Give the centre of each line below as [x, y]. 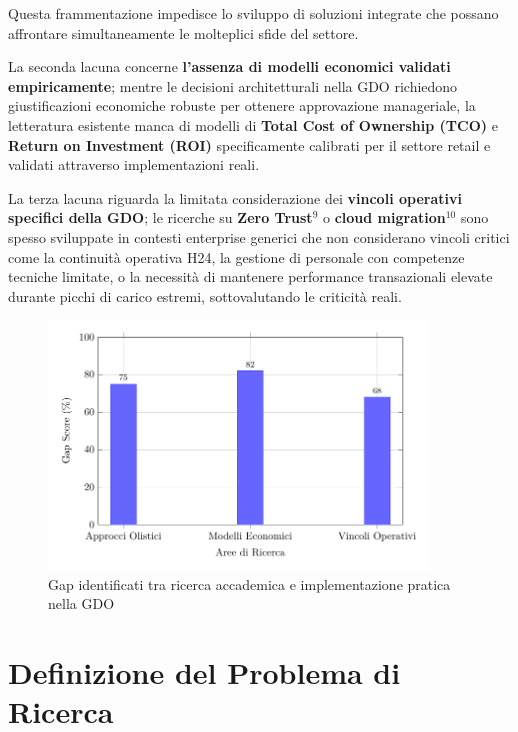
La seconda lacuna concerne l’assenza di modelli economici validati [229, 66]
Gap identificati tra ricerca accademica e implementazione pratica [249, 583]
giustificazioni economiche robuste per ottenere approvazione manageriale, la [242, 105]
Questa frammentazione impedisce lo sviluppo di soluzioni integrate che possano [253, 13]
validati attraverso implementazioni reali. [134, 164]
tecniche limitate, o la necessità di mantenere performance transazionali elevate [250, 276]
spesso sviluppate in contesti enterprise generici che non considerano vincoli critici [259, 236]
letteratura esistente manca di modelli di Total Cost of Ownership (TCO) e [253, 124]
